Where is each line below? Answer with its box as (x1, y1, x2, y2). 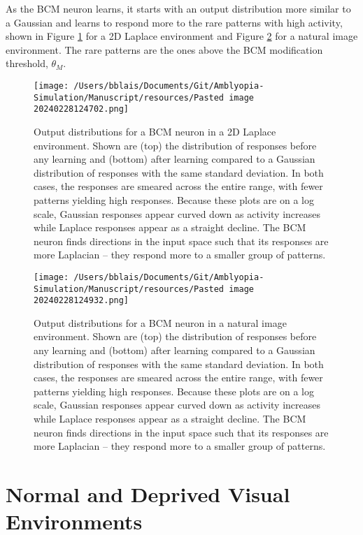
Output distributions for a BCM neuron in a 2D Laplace (34, 124, 276, 138)
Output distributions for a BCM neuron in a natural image (34, 315, 287, 330)
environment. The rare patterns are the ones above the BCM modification (6, 42, 323, 57)
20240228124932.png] (34, 295, 129, 306)
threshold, (6, 56, 48, 71)
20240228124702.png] (34, 104, 129, 115)
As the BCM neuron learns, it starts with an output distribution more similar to (6, 1, 351, 15)
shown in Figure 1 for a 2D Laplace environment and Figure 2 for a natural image (6, 29, 358, 43)
